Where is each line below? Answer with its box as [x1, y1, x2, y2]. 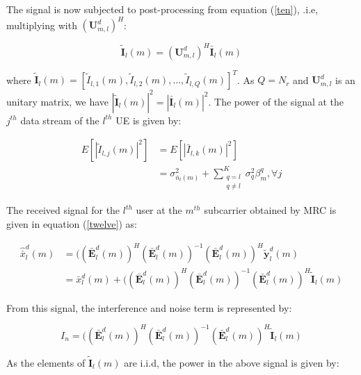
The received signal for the [6, 203, 120, 217]
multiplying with [6, 17, 77, 32]
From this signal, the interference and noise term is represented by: [6, 300, 292, 315]
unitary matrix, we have [6, 94, 109, 108]
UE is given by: [115, 112, 182, 127]
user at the [136, 203, 182, 217]
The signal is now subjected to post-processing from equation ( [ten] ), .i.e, [6, 2, 319, 16]
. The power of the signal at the [208, 94, 344, 108]
